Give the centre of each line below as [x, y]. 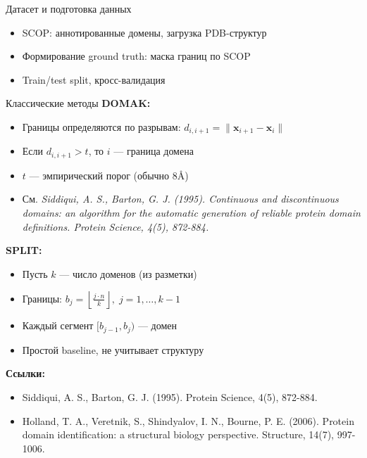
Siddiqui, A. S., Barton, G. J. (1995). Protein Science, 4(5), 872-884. [170, 397]
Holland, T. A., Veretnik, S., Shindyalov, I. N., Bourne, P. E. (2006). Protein [188, 420]
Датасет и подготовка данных [69, 8]
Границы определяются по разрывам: [101, 126]
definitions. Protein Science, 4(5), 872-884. [116, 226]
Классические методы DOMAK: [78, 103]
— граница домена [154, 151]
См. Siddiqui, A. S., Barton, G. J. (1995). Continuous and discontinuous [180, 199]
